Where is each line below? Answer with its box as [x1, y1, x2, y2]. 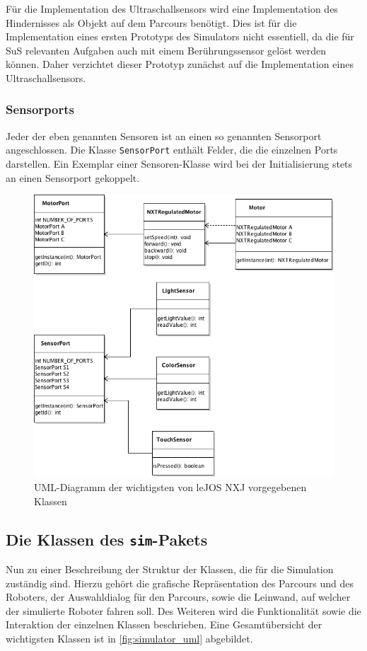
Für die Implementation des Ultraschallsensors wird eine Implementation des [6, 1, 338, 16]
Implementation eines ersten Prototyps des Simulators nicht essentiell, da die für [6, 29, 354, 44]
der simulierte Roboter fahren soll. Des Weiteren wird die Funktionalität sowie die [6, 603, 361, 618]
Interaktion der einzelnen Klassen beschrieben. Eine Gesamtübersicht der [6, 617, 322, 632]
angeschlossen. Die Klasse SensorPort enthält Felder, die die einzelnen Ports [6, 142, 338, 157]
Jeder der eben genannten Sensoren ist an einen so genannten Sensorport [6, 128, 322, 143]
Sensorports [6, 100, 74, 118]
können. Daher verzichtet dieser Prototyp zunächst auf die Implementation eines [6, 57, 354, 71]
